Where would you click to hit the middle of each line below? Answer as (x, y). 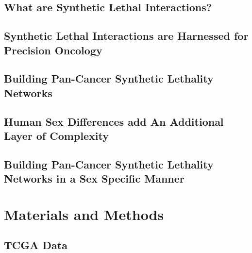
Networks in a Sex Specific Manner (94, 178)
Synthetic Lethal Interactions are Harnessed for (126, 36)
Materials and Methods (84, 214)
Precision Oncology (53, 50)
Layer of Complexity (56, 135)
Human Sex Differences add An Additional (114, 121)
